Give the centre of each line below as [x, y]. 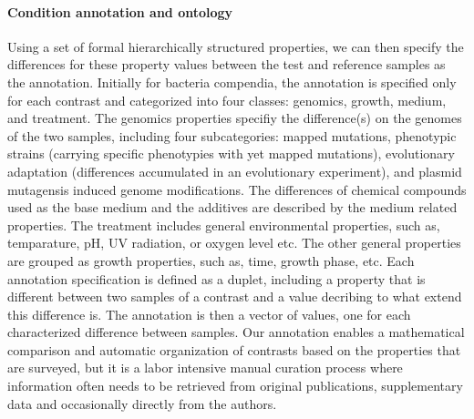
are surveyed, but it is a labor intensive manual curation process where [205, 368]
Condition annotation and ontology [120, 11]
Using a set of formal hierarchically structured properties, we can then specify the [236, 46]
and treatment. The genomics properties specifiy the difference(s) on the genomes [235, 118]
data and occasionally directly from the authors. [142, 403]
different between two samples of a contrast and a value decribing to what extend [235, 296]
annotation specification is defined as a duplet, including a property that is [216, 278]
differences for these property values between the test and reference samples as [227, 64]
